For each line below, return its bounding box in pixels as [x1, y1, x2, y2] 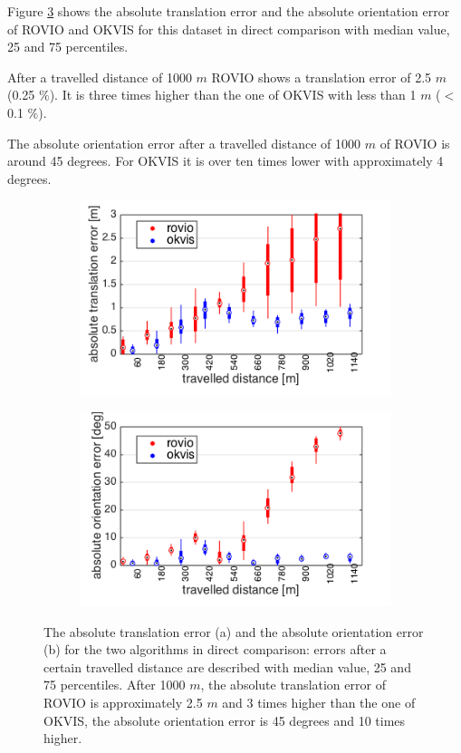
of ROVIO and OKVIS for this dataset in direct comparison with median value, [7, 19, 450, 38]
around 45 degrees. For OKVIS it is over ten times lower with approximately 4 [7, 151, 444, 170]
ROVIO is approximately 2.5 [43, 693, 203, 712]
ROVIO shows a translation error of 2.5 [211, 67, 432, 86]
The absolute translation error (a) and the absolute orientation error [43, 622, 424, 641]
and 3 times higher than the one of [222, 693, 416, 712]
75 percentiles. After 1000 [43, 675, 186, 694]
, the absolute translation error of [200, 675, 386, 694]
